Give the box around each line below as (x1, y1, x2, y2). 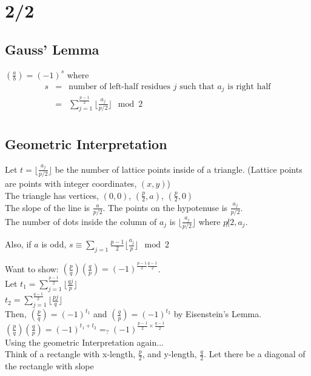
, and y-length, (142, 347, 197, 360)
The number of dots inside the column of (5, 215, 157, 227)
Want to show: (5, 262, 59, 275)
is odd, (41, 238, 67, 250)
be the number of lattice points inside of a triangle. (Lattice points (55, 163, 303, 175)
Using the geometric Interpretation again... (5, 335, 164, 348)
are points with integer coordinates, (5, 176, 137, 189)
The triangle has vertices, (5, 189, 99, 201)
